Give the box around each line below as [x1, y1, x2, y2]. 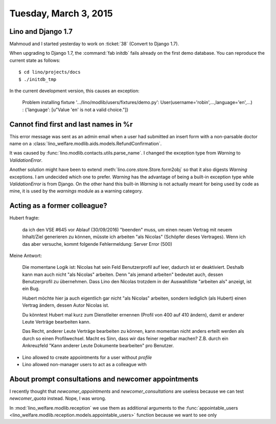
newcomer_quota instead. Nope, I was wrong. [9, 395, 106, 401]
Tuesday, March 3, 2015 [9, 8, 113, 19]
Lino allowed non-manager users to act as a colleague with [22, 361, 147, 367]
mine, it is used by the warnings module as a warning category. [9, 188, 143, 194]
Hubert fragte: [9, 215, 39, 221]
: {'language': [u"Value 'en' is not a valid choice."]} [22, 107, 129, 113]
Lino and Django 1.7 [9, 27, 73, 36]
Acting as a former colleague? [9, 201, 107, 210]
